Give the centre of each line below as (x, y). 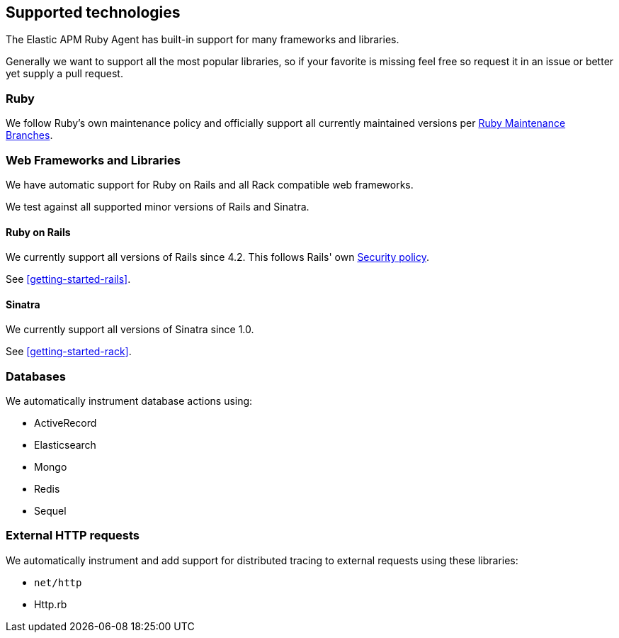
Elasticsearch (65, 445)
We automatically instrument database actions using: (129, 401)
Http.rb (51, 604)
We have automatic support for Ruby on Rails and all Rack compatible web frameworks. (210, 184)
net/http (58, 582)
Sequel (50, 511)
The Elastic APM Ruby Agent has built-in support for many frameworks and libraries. (203, 40)
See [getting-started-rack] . (69, 352)
